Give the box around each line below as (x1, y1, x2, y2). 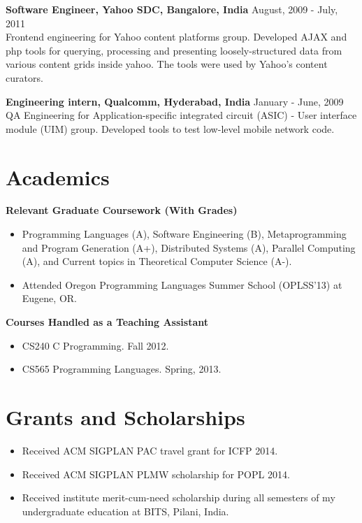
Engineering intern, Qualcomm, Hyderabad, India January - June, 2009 (6, 94, 344, 108)
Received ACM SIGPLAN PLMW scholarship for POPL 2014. (22, 466, 290, 481)
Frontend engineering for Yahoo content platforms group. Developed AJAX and (6, 29, 347, 44)
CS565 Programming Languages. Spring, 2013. (22, 361, 222, 376)
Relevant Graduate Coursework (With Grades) (6, 203, 238, 217)
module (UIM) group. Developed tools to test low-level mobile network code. (6, 121, 335, 136)
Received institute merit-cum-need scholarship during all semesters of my (22, 490, 335, 505)
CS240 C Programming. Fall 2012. (22, 338, 169, 352)
